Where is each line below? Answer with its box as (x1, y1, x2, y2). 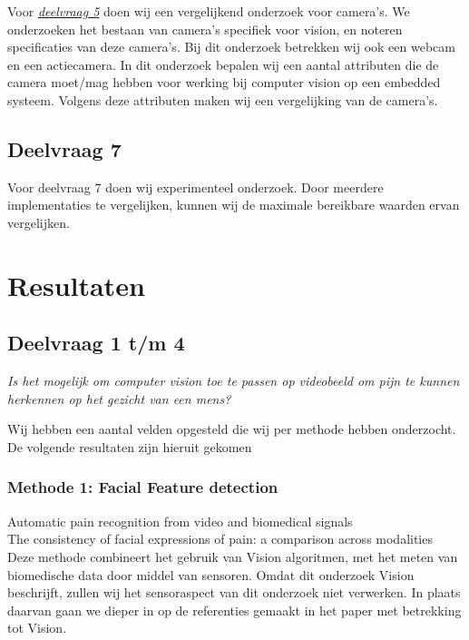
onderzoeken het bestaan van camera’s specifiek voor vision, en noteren (7, 19, 403, 38)
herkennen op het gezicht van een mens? (7, 389, 231, 408)
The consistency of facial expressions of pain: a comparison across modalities (7, 529, 433, 548)
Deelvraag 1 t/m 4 (7, 329, 185, 357)
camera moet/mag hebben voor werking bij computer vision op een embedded (7, 73, 441, 92)
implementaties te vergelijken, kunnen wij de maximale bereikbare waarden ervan (7, 195, 460, 214)
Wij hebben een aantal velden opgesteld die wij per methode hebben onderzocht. (7, 419, 456, 438)
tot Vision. (7, 618, 67, 637)
